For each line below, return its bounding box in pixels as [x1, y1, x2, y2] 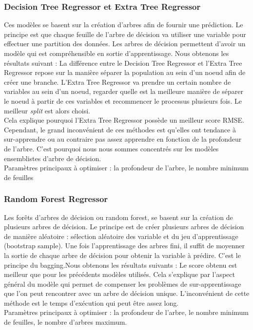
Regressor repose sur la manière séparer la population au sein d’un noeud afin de [4, 67, 246, 77]
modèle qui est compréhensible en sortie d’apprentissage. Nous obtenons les [4, 48, 229, 58]
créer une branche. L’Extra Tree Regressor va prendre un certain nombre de [4, 76, 231, 87]
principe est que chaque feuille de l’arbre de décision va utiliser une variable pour [4, 29, 246, 39]
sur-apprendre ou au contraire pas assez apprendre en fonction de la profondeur [4, 134, 242, 144]
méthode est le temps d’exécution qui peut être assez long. [4, 297, 179, 308]
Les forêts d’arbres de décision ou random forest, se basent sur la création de [4, 212, 233, 222]
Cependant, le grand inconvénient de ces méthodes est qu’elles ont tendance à [4, 124, 236, 134]
